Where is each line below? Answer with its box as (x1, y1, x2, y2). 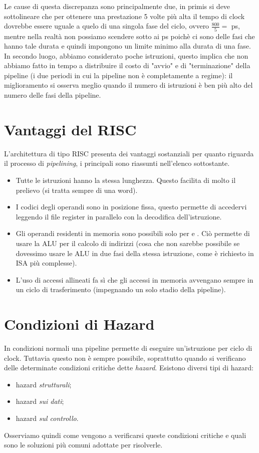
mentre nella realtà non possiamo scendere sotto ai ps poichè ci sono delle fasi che (4, 31, 255, 41)
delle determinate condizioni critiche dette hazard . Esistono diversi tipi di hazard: (4, 362, 253, 373)
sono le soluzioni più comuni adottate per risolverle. (4, 439, 163, 450)
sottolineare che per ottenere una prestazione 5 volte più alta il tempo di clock (4, 11, 245, 21)
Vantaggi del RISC (4, 119, 137, 139)
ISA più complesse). (16, 258, 77, 268)
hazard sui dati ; (16, 396, 64, 406)
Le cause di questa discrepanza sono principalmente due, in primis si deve (4, 1, 230, 11)
